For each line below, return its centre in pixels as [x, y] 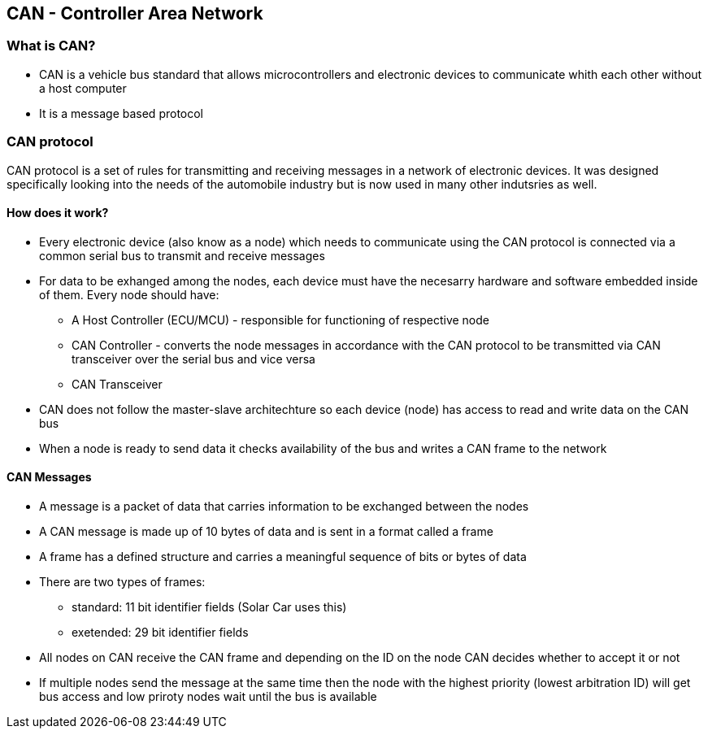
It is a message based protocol [122, 113]
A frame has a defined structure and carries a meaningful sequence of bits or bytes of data [283, 556]
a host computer [83, 88]
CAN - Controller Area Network [135, 13]
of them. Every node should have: [129, 294]
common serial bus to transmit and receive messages [182, 255]
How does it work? [58, 213]
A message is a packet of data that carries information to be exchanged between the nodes [284, 506]
